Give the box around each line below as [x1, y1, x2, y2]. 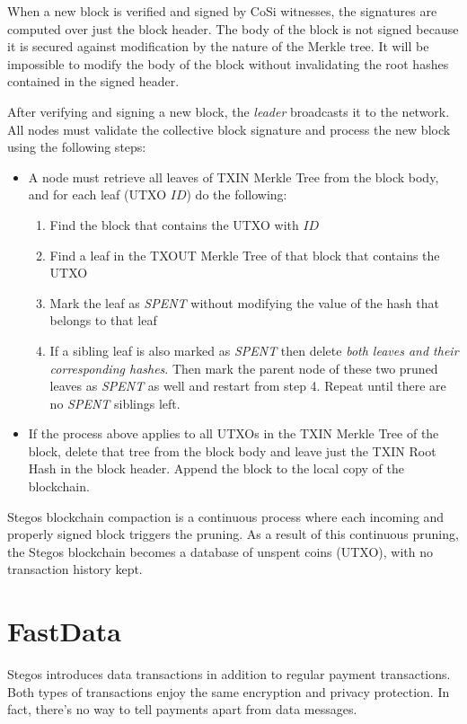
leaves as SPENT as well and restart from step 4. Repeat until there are [49, 376, 446, 395]
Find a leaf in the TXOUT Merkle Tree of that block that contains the [49, 245, 440, 264]
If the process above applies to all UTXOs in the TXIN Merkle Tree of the [28, 424, 439, 443]
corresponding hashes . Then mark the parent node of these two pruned [49, 358, 438, 377]
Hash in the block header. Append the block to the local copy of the [28, 459, 404, 478]
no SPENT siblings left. [49, 393, 181, 412]
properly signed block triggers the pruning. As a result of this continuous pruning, [7, 525, 459, 543]
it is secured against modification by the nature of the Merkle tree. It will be [7, 37, 429, 56]
